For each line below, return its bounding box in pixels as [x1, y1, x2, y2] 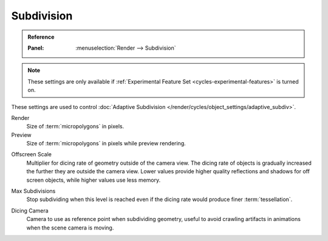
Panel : [27, 44, 44, 51]
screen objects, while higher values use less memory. [26, 176, 161, 183]
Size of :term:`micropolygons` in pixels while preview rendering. [26, 140, 186, 147]
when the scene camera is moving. [26, 224, 114, 231]
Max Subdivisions [11, 188, 56, 195]
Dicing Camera [11, 206, 49, 214]
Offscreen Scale [11, 151, 52, 158]
